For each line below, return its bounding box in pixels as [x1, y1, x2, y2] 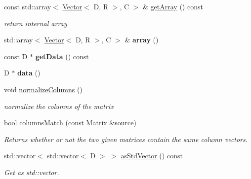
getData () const [35, 51, 89, 61]
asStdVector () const [121, 150, 183, 161]
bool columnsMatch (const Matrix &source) [4, 117, 136, 128]
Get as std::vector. [4, 167, 59, 177]
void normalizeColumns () [4, 84, 83, 94]
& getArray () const [143, 1, 203, 11]
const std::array [4, 1, 51, 11]
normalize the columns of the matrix [4, 101, 114, 111]
